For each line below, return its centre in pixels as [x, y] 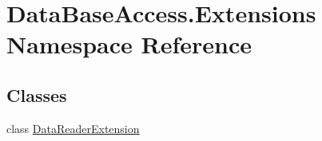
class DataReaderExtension [73, 128]
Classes [37, 94]
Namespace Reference [129, 44]
